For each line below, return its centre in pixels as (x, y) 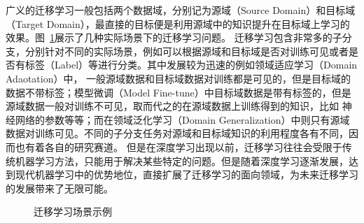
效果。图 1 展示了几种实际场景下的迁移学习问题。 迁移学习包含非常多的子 (174, 37)
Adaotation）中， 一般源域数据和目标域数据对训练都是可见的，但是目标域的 (178, 78)
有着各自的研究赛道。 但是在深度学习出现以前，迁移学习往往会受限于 (183, 146)
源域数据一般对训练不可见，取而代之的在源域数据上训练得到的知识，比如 (172, 106)
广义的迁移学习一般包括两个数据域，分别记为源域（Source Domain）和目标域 (181, 10)
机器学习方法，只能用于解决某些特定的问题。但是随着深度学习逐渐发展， (182, 160)
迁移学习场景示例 (73, 211)
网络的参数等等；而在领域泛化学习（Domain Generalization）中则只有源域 (182, 119)
